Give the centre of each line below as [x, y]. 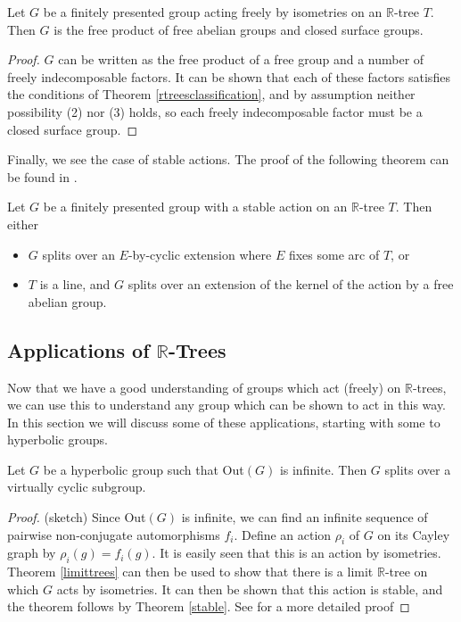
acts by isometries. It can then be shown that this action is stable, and [250, 589]
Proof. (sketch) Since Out [77, 517]
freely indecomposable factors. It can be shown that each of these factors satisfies [229, 76]
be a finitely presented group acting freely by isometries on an [213, 12]
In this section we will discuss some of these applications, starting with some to [224, 422]
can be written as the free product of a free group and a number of [241, 59]
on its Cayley [414, 534]
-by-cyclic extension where [200, 254]
